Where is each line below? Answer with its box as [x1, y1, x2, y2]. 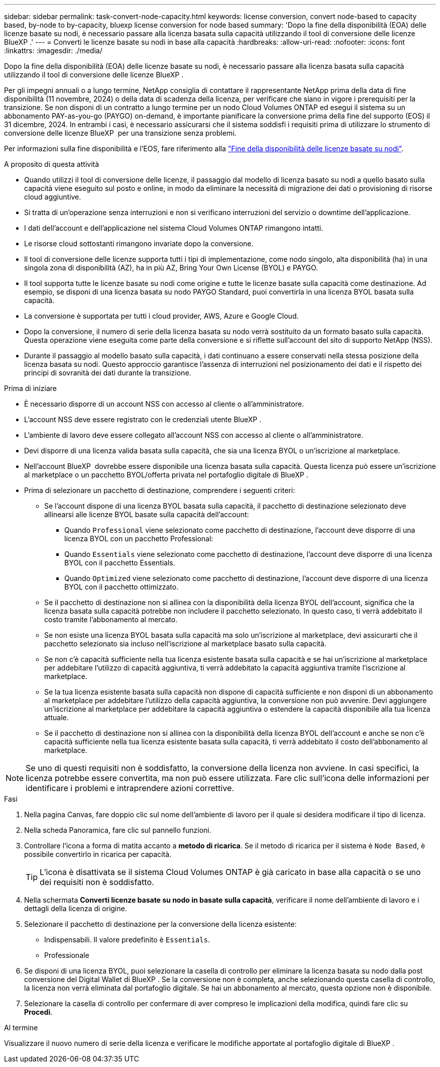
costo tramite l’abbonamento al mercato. [44, 615, 178, 624]
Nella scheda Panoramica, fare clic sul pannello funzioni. [24, 826, 211, 834]
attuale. [44, 713, 69, 722]
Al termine [4, 1023, 38, 1032]
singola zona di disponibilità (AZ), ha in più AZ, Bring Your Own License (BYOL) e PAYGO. [24, 263, 318, 272]
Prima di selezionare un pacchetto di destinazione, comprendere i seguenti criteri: [24, 486, 295, 495]
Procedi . [24, 1008, 53, 1016]
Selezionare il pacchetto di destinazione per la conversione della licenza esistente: [24, 920, 297, 928]
